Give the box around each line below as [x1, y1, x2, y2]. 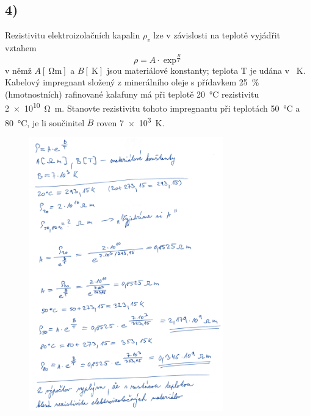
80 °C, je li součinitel [5, 116, 85, 129]
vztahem [5, 41, 37, 54]
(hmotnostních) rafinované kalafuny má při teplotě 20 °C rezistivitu [5, 87, 259, 100]
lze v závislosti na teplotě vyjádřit [153, 29, 281, 41]
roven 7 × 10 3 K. [96, 114, 165, 129]
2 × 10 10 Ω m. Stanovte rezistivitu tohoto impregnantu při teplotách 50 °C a [5, 100, 300, 114]
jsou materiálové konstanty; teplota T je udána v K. [106, 63, 306, 76]
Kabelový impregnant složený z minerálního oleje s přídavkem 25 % [5, 76, 259, 88]
